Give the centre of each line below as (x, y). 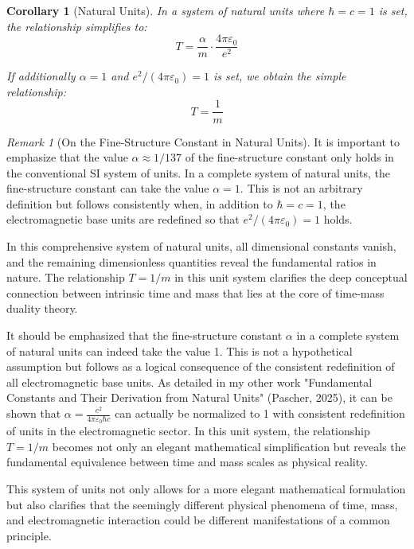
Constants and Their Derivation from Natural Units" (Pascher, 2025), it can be (199, 397)
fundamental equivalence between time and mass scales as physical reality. (187, 462)
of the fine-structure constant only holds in (289, 157)
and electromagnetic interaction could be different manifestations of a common (198, 520)
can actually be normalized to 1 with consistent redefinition (260, 413)
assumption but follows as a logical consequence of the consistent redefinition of (201, 366)
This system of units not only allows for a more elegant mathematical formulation (206, 489)
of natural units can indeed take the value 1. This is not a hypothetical (180, 350)
